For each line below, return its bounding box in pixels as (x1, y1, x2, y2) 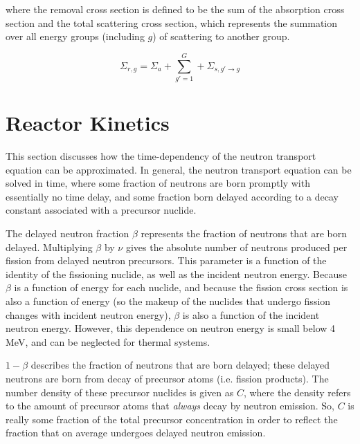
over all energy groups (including (6, 29, 145, 44)
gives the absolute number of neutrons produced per (125, 239, 348, 254)
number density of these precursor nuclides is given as (6, 385, 234, 399)
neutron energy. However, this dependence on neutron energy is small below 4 (6, 321, 336, 335)
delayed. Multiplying (6, 239, 93, 254)
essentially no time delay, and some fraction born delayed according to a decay (6, 189, 339, 203)
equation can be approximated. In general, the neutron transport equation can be (6, 162, 352, 176)
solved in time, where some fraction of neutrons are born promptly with (6, 176, 310, 190)
